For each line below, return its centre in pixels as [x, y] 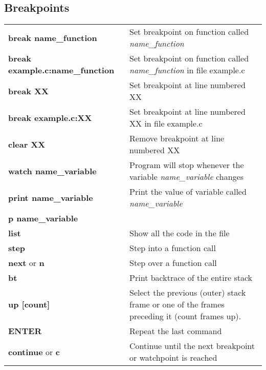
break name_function [53, 37]
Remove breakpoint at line [177, 138]
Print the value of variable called [188, 192]
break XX [28, 91]
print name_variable [51, 197]
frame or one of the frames [177, 304]
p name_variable [43, 218]
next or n [26, 263]
